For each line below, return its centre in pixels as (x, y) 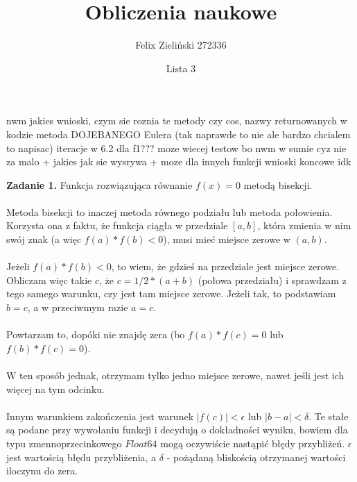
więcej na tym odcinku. (55, 389)
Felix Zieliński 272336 (181, 45)
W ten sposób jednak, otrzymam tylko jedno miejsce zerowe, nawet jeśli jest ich (175, 375)
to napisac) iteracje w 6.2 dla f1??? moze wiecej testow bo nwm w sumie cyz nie (176, 148)
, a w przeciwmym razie (78, 307)
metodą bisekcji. (278, 184)
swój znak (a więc (44, 239)
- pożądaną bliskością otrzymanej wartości (256, 457)
